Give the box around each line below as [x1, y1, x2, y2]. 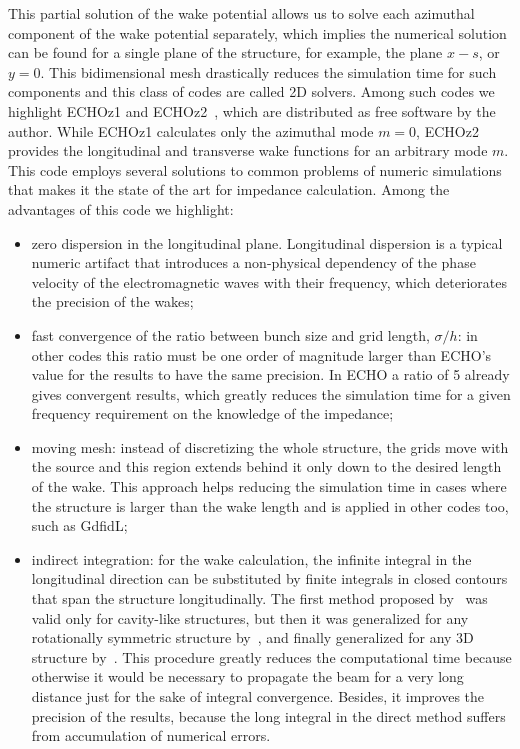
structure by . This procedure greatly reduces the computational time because [31, 646, 512, 667]
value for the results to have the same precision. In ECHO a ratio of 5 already [31, 364, 510, 385]
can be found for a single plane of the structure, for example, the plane [8, 42, 443, 63]
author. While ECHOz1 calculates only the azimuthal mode [8, 120, 374, 141]
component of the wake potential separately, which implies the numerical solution [8, 22, 507, 43]
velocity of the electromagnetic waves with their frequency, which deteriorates [31, 271, 507, 292]
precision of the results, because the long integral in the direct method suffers [31, 705, 506, 726]
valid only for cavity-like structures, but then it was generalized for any [31, 607, 469, 628]
